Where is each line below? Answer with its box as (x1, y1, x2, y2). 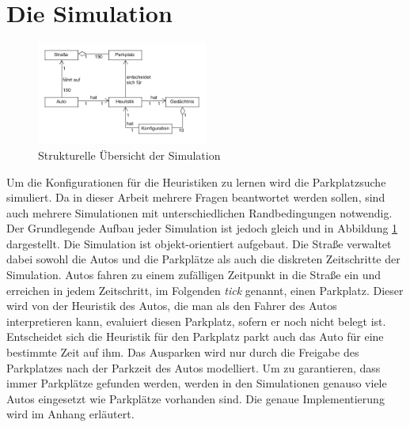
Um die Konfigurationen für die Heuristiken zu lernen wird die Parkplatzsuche (6, 173, 386, 190)
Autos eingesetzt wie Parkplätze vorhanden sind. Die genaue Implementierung (6, 390, 385, 406)
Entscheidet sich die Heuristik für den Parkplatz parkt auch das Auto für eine (6, 328, 384, 345)
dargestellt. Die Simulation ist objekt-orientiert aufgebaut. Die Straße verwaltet (6, 235, 392, 251)
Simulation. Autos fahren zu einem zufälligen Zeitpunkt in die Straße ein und (6, 266, 382, 283)
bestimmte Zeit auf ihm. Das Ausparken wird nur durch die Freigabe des (6, 344, 359, 361)
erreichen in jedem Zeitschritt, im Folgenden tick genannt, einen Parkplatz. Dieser (6, 282, 404, 298)
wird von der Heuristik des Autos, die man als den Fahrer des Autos (6, 297, 337, 314)
